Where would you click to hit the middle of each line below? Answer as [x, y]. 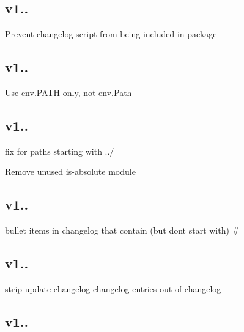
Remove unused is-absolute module [70, 172]
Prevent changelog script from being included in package [111, 34]
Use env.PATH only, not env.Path [68, 92]
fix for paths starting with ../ [60, 151]
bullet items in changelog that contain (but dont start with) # [122, 230]
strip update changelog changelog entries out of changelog [113, 288]
